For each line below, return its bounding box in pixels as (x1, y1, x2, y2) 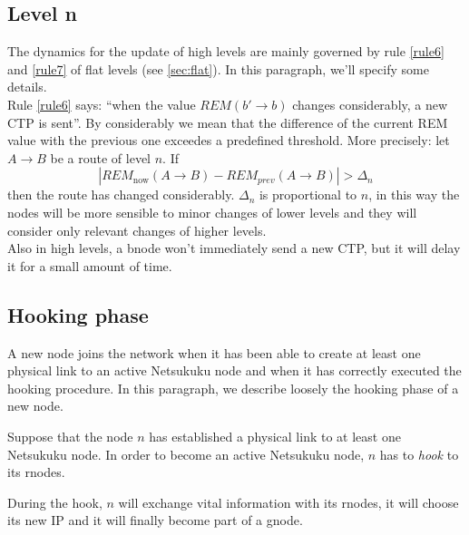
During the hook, (7, 492, 103, 511)
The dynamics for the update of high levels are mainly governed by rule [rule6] (7, 42, 445, 61)
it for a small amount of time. (7, 256, 172, 275)
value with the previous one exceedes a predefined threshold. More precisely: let (7, 131, 450, 150)
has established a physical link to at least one (149, 426, 401, 445)
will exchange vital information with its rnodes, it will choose (118, 492, 459, 511)
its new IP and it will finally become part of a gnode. (7, 511, 303, 530)
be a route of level (50, 148, 151, 167)
